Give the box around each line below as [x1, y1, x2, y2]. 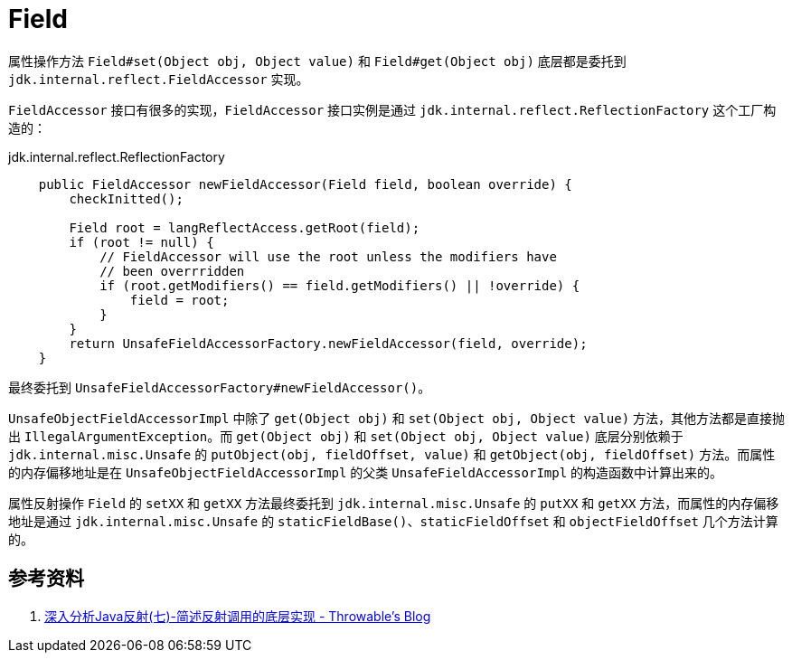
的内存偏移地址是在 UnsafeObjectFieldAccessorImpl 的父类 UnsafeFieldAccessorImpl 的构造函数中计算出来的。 [8, 464, 723, 480]
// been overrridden [99, 263, 245, 278]
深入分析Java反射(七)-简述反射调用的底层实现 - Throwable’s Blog [44, 608, 431, 624]
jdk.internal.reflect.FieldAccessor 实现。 [8, 71, 309, 87]
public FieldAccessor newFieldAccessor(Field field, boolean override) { [38, 176, 572, 192]
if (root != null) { [69, 234, 214, 250]
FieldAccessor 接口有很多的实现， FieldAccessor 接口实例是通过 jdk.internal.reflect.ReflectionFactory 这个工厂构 [8, 101, 777, 118]
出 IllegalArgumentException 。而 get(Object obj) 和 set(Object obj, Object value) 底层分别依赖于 [8, 428, 684, 444]
